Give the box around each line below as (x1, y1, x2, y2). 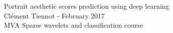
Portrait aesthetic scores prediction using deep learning (4, 1, 170, 11)
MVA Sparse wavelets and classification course (4, 20, 143, 30)
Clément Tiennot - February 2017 (4, 10, 105, 20)
